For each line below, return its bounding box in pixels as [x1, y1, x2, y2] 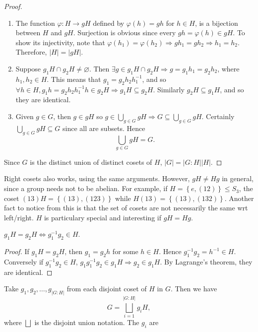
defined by [93, 17, 125, 28]
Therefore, [15, 47, 47, 57]
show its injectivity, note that [15, 37, 105, 47]
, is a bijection [194, 17, 238, 28]
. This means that [47, 73, 101, 84]
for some [112, 246, 138, 257]
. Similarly [153, 84, 185, 94]
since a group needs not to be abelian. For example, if [4, 183, 168, 194]
